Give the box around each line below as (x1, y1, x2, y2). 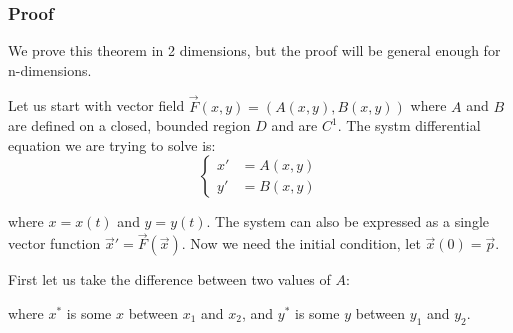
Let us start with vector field (8, 95, 185, 116)
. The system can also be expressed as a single (206, 211, 489, 232)
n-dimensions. (8, 59, 92, 80)
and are (271, 115, 318, 136)
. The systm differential (337, 115, 481, 136)
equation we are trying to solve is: (8, 134, 216, 155)
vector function (8, 233, 101, 254)
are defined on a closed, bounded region (8, 115, 251, 136)
